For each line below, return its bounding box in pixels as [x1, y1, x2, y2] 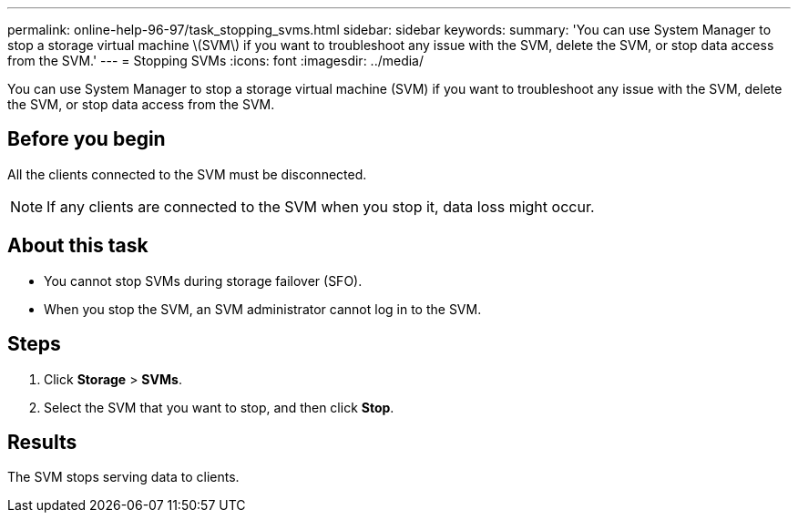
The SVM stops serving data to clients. [7, 469, 240, 485]
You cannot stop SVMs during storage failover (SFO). [44, 272, 363, 289]
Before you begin [7, 127, 166, 151]
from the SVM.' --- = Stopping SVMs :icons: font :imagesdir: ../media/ [7, 53, 425, 68]
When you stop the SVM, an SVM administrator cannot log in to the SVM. [44, 301, 482, 317]
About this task [7, 234, 148, 258]
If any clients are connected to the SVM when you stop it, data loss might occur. [46, 197, 595, 216]
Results [7, 430, 77, 454]
